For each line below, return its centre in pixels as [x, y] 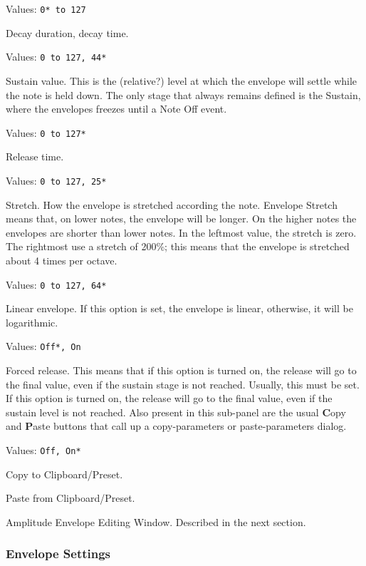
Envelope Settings [58, 554]
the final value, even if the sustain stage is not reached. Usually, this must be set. [183, 384]
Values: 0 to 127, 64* [56, 284]
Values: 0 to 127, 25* [56, 180]
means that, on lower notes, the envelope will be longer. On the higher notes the [181, 218]
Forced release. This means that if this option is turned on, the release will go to [181, 370]
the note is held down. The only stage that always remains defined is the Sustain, [183, 94]
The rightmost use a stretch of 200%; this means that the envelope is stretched [178, 246]
